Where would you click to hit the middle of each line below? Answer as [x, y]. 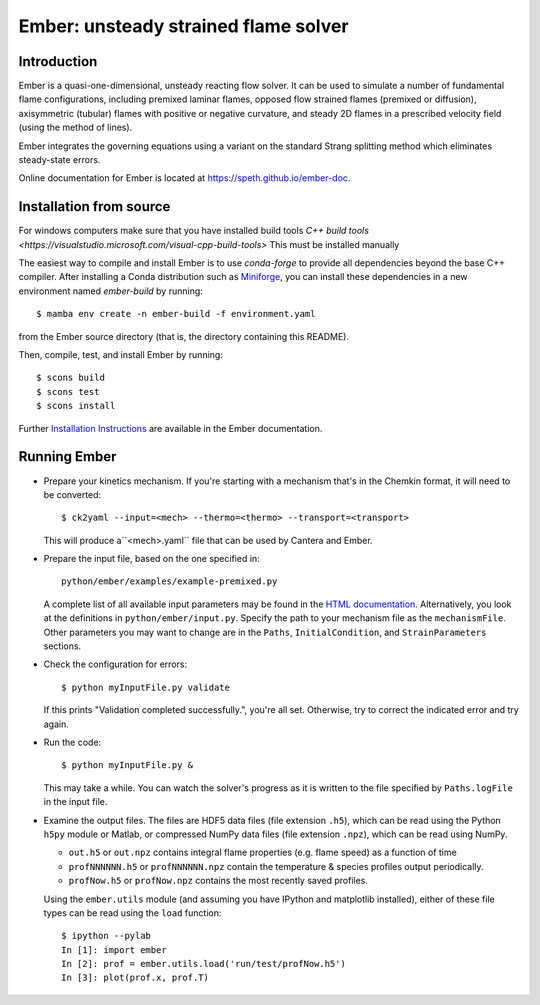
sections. [62, 646]
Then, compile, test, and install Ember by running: [121, 355]
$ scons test [68, 391]
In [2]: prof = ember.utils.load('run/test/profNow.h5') [204, 964]
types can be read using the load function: [132, 912]
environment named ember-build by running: [111, 291]
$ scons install [76, 406]
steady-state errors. [59, 160]
